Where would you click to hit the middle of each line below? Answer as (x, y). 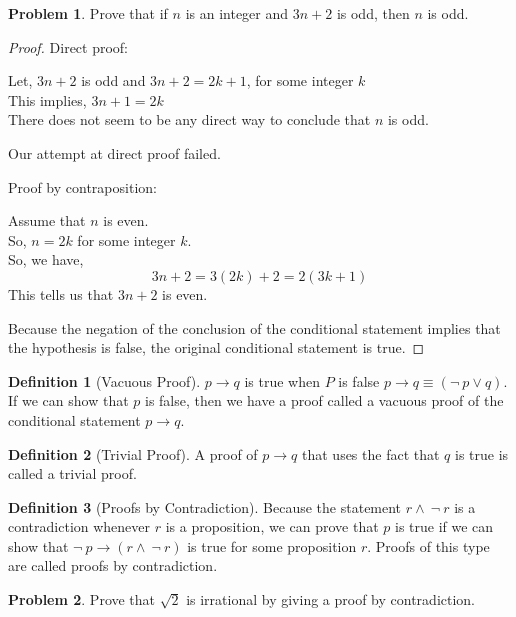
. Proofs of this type (428, 545)
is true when (282, 380)
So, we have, (46, 259)
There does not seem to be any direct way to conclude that (189, 119)
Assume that (47, 220)
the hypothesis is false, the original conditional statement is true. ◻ (216, 347)
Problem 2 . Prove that (82, 599)
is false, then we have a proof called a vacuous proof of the (324, 400)
